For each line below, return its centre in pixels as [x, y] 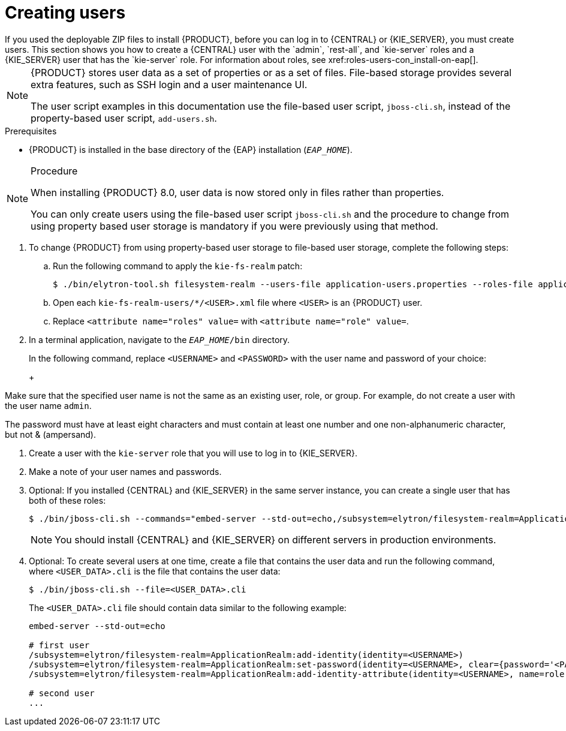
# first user [59, 645]
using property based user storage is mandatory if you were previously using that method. [234, 226]
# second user [62, 693]
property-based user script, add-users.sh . [124, 118]
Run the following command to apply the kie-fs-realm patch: [178, 266]
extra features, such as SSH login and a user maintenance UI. [169, 84]
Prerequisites [31, 131]
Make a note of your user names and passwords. [125, 471]
